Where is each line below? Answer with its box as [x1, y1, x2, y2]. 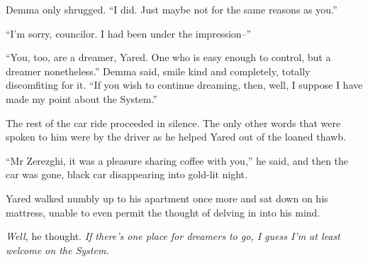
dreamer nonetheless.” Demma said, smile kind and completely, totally [6, 63, 311, 78]
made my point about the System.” [6, 91, 157, 106]
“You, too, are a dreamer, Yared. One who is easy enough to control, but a [6, 50, 331, 65]
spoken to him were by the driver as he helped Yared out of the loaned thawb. [6, 129, 346, 144]
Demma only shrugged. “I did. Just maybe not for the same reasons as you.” [6, 2, 338, 16]
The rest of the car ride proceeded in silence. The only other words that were [6, 115, 341, 130]
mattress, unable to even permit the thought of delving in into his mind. [6, 204, 320, 219]
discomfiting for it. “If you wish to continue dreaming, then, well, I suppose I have [6, 77, 363, 92]
